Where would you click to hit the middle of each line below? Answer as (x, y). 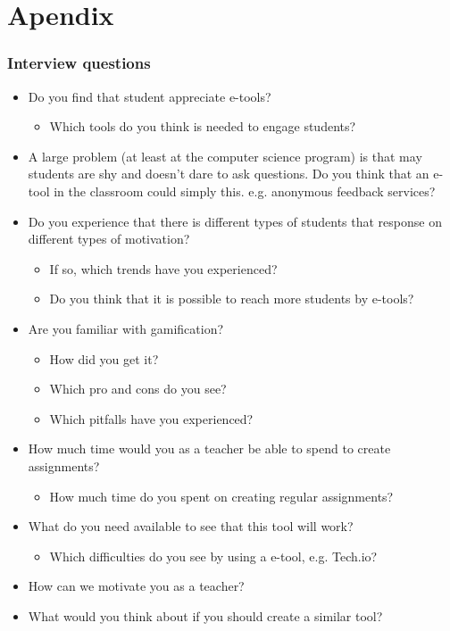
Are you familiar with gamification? (126, 328)
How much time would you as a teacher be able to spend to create (209, 448)
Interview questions (79, 63)
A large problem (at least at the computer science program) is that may (225, 156)
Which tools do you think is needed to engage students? (203, 126)
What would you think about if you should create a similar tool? (205, 615)
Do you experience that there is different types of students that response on (235, 221)
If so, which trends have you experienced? (163, 268)
